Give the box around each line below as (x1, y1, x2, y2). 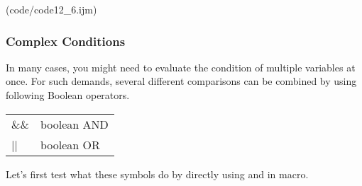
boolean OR (40, 136, 100, 153)
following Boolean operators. (6, 88, 130, 102)
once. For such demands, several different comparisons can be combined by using (6, 74, 357, 88)
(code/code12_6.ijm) (6, 2, 97, 16)
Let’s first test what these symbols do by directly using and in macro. (6, 166, 309, 181)
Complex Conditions (6, 32, 126, 50)
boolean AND (40, 115, 109, 132)
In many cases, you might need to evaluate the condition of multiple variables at (6, 59, 356, 74)
